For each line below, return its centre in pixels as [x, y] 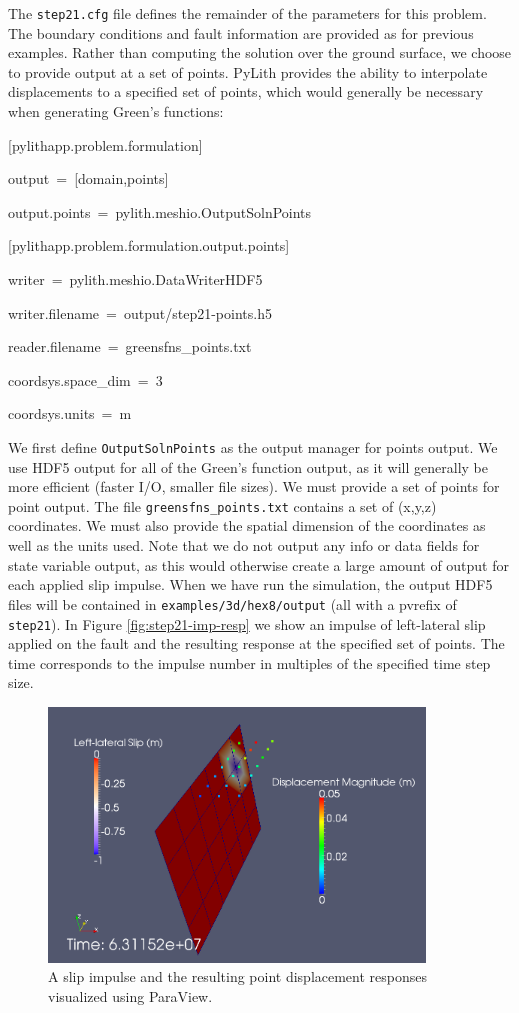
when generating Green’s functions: [116, 111]
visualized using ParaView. [130, 995]
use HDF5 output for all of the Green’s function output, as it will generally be [248, 466]
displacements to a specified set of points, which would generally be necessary [246, 91]
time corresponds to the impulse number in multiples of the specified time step [249, 662]
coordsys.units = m [70, 413]
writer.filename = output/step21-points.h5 [140, 312]
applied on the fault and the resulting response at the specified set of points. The [256, 643]
